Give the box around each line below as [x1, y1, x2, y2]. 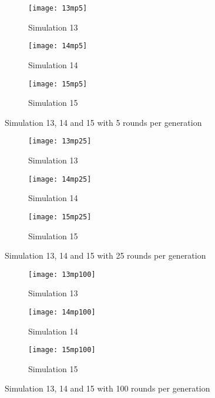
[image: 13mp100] [28, 270, 96, 279]
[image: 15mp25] [28, 212, 92, 221]
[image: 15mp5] [28, 79, 88, 88]
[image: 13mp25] [28, 137, 92, 146]
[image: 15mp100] [28, 346, 96, 354]
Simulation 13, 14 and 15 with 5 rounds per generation [5, 116, 202, 128]
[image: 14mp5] [28, 42, 88, 51]
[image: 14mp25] [28, 175, 92, 183]
